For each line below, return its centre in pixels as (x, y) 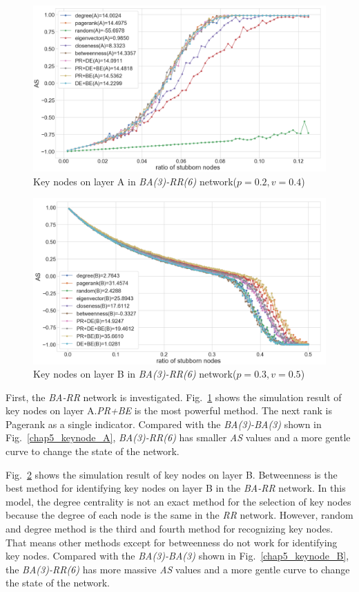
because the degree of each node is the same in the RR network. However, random (179, 515)
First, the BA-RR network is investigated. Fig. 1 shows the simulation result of (174, 397)
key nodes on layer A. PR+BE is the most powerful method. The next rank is (169, 410)
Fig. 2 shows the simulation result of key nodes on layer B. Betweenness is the (172, 474)
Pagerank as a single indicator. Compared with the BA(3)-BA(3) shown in (164, 424)
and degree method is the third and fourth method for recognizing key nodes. (169, 529)
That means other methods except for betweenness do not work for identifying (172, 542)
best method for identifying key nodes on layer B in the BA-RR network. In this (176, 488)
